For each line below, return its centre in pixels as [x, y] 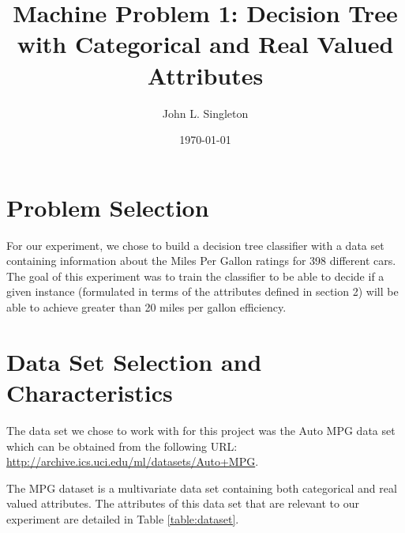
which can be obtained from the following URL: [122, 446]
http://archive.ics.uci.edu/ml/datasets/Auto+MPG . [133, 461]
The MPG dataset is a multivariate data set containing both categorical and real [202, 488]
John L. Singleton [205, 113]
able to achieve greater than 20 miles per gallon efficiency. [146, 307]
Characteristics [90, 392]
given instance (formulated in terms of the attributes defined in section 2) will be [202, 291]
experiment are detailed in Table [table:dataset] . [123, 518]
